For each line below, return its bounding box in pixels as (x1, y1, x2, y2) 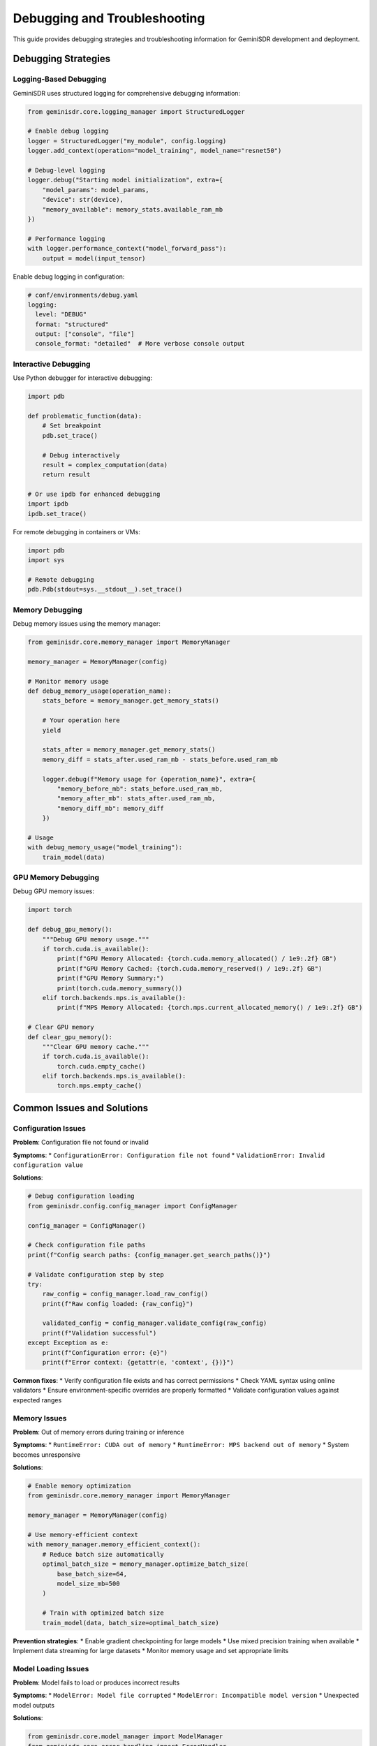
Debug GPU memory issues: (13, 887, 94, 895)
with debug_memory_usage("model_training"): (27, 844, 183, 851)
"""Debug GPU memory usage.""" (42, 935, 149, 943)
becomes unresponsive (13, 1450, 80, 1459)
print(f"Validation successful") (42, 1329, 157, 1337)
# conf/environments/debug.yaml (27, 291, 139, 299)
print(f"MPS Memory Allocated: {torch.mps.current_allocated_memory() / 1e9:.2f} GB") (57, 1004, 363, 1012)
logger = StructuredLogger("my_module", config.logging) (27, 137, 227, 145)
